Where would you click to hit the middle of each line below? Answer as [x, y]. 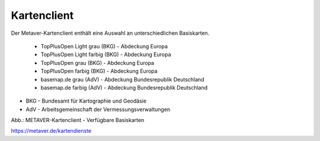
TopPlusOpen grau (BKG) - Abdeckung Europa [97, 63]
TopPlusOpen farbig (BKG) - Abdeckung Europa [99, 71]
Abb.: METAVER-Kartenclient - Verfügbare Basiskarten [78, 120]
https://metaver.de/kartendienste [51, 131]
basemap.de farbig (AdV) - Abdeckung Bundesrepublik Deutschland [124, 87]
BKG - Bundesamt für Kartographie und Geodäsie [86, 101]
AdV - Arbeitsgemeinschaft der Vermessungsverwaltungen [98, 109]
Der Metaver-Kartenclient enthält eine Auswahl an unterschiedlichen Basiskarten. [110, 33]
